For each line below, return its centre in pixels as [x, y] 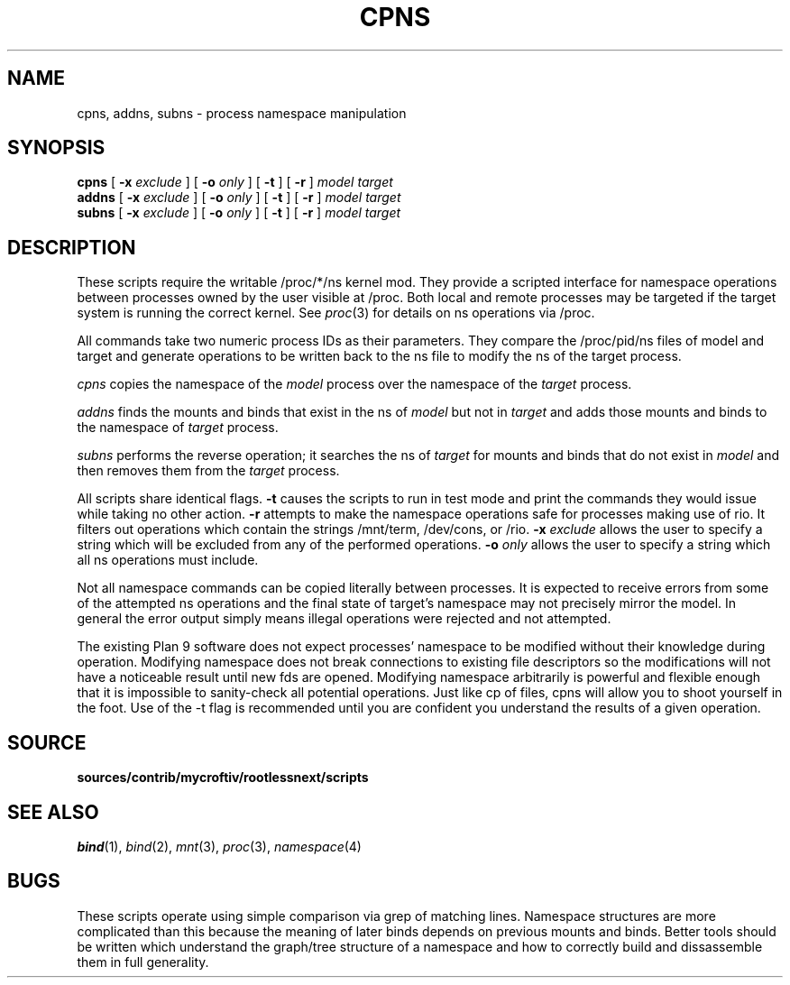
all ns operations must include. [168, 560]
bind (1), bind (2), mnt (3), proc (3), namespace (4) [219, 846]
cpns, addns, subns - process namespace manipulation [242, 113]
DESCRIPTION [72, 247]
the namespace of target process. [178, 428]
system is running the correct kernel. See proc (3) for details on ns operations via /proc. [336, 313]
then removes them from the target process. [208, 471]
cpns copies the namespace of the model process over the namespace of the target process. [354, 384]
